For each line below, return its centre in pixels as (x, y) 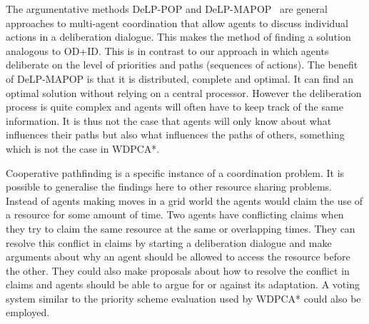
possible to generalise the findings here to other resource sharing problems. (169, 187)
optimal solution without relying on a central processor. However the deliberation (184, 92)
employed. (28, 312)
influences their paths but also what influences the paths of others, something (175, 135)
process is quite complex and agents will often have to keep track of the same (175, 107)
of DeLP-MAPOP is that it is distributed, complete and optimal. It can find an (180, 78)
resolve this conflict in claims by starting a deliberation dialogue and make (169, 242)
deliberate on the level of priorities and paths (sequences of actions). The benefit (182, 65)
